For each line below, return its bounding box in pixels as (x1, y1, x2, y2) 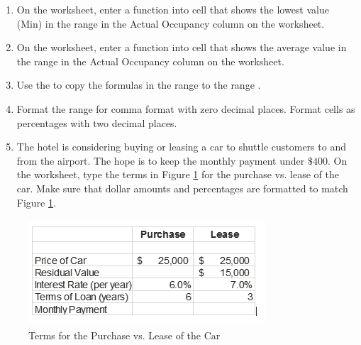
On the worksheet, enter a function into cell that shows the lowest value (16, 2, 329, 16)
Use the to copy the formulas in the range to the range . (16, 77, 261, 92)
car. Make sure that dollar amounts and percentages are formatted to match (16, 180, 348, 195)
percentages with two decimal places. (16, 115, 177, 130)
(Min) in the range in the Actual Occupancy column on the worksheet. (16, 16, 325, 31)
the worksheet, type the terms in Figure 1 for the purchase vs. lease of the (16, 167, 339, 182)
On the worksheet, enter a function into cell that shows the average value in (16, 40, 347, 55)
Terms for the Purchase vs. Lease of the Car (28, 327, 221, 342)
